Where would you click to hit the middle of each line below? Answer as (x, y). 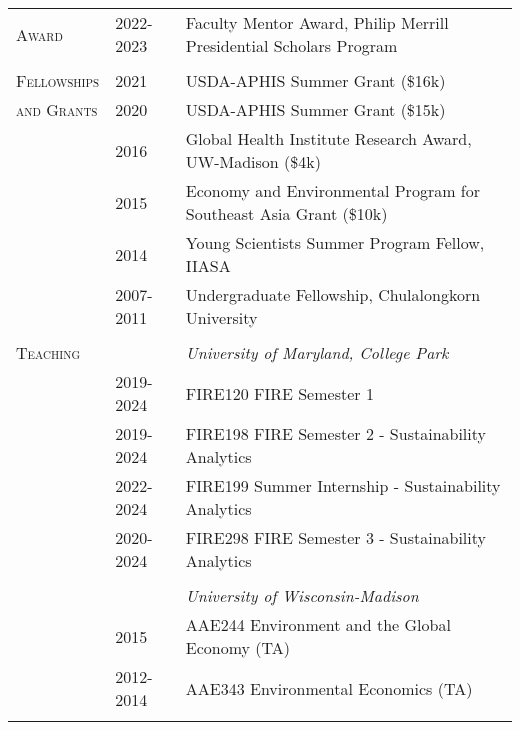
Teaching (48, 352)
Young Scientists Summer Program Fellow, (335, 242)
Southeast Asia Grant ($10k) (286, 213)
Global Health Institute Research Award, (328, 138)
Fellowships (58, 80)
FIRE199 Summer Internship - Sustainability (343, 485)
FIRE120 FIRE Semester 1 (279, 393)
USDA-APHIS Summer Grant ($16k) (315, 80)
